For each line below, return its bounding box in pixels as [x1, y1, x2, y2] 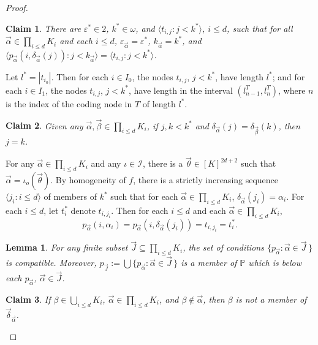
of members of [44, 190, 97, 203]
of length [142, 97, 176, 110]
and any [91, 157, 121, 170]
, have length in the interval [128, 83, 233, 96]
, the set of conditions [183, 241, 264, 254]
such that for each [110, 190, 178, 203]
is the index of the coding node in [6, 97, 132, 110]
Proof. [6, 1, 28, 13]
